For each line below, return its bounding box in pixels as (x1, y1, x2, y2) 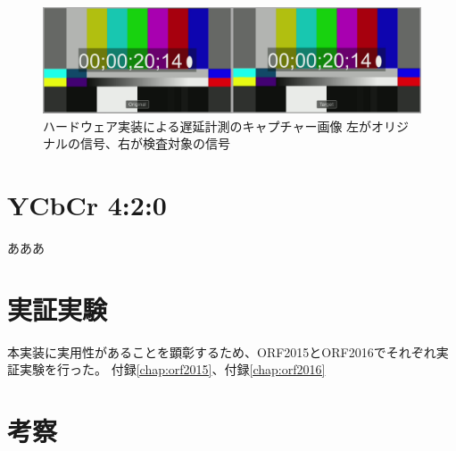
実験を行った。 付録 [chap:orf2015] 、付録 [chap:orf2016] (19, 360, 326, 379)
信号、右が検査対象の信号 (79, 134, 230, 153)
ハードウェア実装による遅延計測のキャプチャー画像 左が (43, 116, 372, 135)
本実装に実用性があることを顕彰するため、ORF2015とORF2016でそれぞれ (7, 342, 436, 361)
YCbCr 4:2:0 (7, 187, 167, 223)
